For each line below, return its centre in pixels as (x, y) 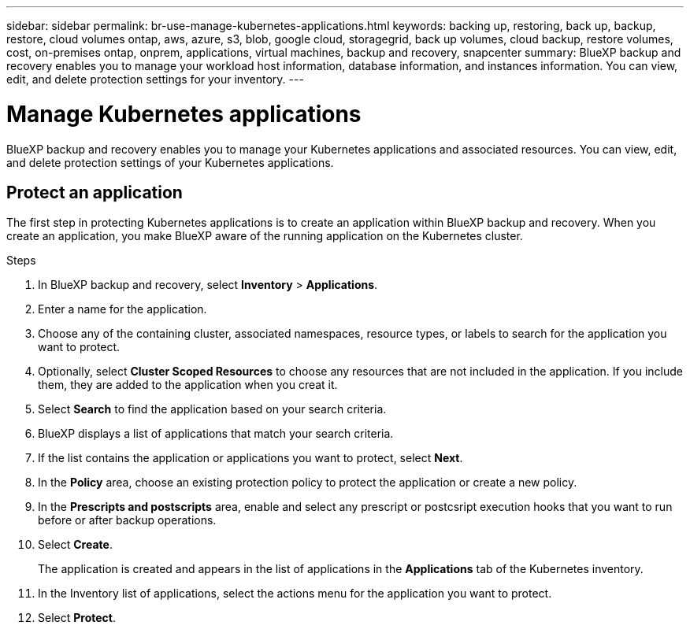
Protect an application (95, 192)
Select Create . (75, 545)
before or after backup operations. (127, 520)
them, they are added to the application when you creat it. (188, 385)
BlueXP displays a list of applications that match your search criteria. (216, 434)
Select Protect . (77, 618)
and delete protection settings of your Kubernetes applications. (170, 162)
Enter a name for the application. (122, 309)
